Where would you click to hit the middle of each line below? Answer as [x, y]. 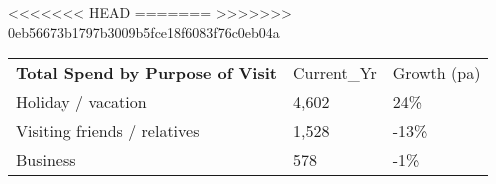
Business [46, 160]
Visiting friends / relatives [108, 131]
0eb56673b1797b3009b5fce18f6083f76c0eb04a [144, 31]
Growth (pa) [436, 73]
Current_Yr [334, 73]
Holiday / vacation [81, 102]
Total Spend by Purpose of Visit [146, 73]
